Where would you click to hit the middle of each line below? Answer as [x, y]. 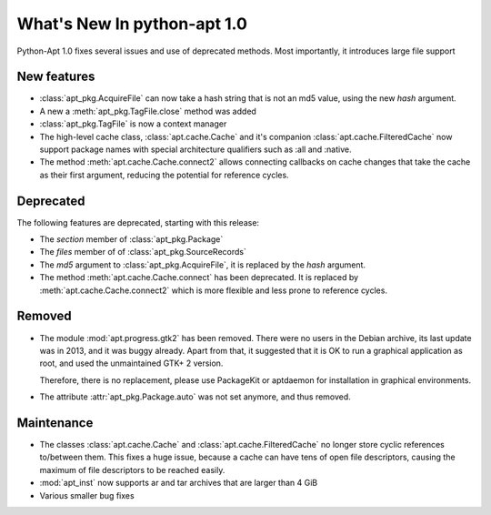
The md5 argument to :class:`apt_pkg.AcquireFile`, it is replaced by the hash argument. [203, 265]
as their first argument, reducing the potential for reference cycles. [165, 175]
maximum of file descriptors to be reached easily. [132, 470]
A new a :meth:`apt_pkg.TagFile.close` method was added [148, 111]
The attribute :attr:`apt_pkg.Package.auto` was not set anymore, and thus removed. [195, 397]
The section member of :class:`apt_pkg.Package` [131, 239]
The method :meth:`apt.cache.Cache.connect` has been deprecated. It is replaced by [199, 278]
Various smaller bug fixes [87, 495]
